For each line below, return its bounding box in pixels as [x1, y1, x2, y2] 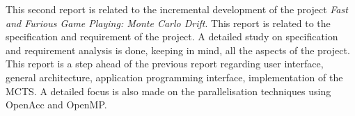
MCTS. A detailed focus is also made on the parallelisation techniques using [6, 83, 331, 98]
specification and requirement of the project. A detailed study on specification [6, 29, 338, 44]
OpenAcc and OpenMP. [6, 97, 107, 112]
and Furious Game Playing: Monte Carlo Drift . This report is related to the [6, 15, 331, 30]
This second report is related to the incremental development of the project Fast [6, 2, 348, 16]
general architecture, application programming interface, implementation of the [6, 69, 343, 84]
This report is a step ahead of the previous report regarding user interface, [6, 56, 324, 71]
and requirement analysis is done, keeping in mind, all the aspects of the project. [6, 42, 350, 57]
